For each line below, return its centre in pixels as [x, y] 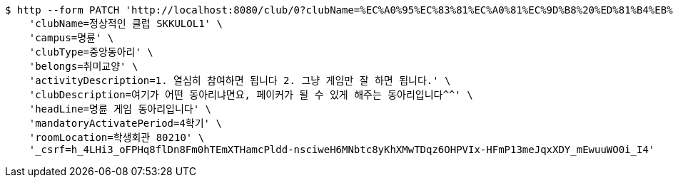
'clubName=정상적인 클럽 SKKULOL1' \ [126, 23]
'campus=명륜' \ [71, 38]
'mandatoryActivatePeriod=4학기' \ [125, 123]
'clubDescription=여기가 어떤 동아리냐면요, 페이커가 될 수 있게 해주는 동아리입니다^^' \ [251, 95]
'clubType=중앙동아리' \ [91, 52]
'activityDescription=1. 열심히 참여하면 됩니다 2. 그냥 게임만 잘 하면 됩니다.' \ [240, 80]
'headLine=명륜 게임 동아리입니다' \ [120, 109]
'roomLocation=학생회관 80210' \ [117, 137]
